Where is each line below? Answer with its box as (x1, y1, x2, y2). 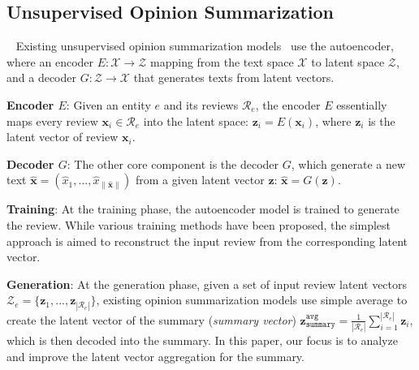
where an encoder (6, 53, 94, 70)
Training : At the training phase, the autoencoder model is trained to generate (6, 200, 400, 217)
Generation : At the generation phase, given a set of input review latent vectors (6, 275, 408, 292)
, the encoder (255, 96, 321, 113)
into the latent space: (143, 112, 248, 129)
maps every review (6, 112, 98, 129)
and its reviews (163, 96, 239, 113)
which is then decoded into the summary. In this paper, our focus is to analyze (6, 332, 398, 349)
